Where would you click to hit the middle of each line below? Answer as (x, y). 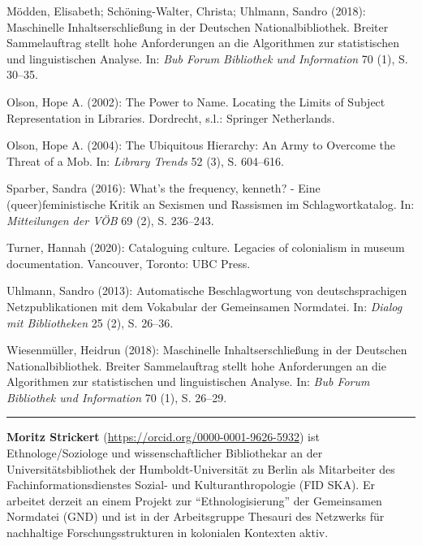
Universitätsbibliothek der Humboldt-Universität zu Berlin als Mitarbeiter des (201, 468)
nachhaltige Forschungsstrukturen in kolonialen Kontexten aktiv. (168, 533)
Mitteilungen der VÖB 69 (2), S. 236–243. (110, 220)
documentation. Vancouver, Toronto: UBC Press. (129, 263)
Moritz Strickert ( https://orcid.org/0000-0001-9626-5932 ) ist (163, 437)
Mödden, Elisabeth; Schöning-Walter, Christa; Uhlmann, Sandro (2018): (186, 11)
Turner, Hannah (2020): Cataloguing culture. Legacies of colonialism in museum (206, 247)
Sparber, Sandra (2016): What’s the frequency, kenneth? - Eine (164, 188)
